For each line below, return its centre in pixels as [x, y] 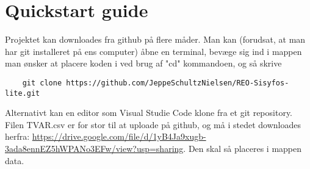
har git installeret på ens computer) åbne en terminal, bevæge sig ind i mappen [153, 51]
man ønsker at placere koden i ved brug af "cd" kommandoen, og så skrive [143, 63]
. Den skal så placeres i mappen [243, 148]
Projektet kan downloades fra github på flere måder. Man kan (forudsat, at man [155, 39]
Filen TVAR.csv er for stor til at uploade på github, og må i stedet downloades [153, 124]
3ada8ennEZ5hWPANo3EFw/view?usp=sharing [94, 148]
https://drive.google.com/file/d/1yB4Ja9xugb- [119, 136]
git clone [42, 83]
